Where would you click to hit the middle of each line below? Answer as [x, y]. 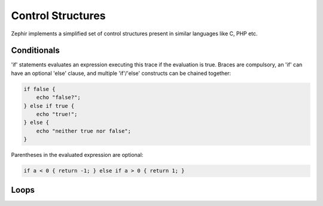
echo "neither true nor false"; [84, 131]
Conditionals [35, 51]
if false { [39, 89]
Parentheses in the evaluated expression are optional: [77, 155]
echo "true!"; [57, 114]
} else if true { [49, 106]
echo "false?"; [58, 98]
